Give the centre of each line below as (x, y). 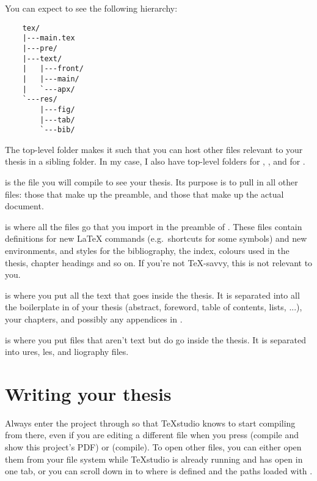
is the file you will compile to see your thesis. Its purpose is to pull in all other (151, 182)
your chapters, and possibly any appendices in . (94, 319)
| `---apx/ (49, 89)
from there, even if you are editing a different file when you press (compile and (152, 435)
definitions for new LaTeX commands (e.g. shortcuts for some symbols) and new (156, 238)
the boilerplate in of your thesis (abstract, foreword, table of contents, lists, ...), (154, 307)
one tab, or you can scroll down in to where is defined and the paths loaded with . (159, 471)
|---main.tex (49, 38)
